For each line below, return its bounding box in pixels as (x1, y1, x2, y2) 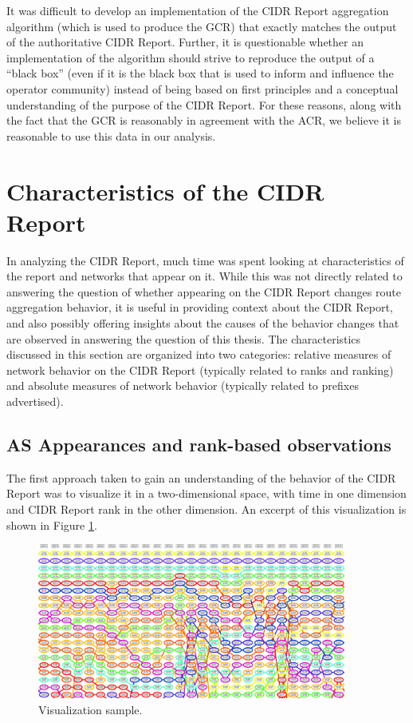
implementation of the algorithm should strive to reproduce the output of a (6, 49, 375, 66)
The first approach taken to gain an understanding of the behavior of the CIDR (6, 469, 396, 486)
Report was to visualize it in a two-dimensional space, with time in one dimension (6, 485, 407, 502)
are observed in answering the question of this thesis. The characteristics (6, 330, 361, 347)
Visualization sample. (38, 701, 143, 717)
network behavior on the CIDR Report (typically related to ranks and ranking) (6, 361, 394, 378)
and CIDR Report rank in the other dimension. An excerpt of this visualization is (6, 500, 407, 517)
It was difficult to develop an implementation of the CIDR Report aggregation (6, 2, 389, 18)
